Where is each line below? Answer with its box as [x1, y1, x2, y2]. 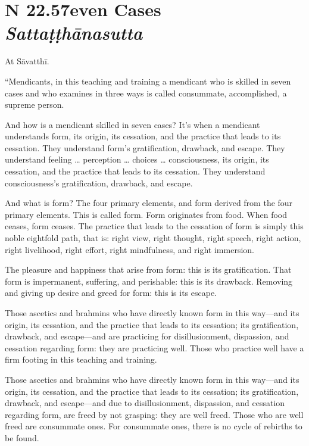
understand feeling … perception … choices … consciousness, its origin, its [5, 153, 269, 166]
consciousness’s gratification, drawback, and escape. [5, 176, 193, 189]
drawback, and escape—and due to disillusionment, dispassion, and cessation [5, 397, 285, 409]
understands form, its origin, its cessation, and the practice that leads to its [5, 130, 281, 142]
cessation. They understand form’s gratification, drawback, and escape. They [5, 141, 285, 154]
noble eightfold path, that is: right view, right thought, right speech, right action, [5, 232, 301, 244]
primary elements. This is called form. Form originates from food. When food [5, 208, 288, 220]
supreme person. [5, 98, 64, 111]
